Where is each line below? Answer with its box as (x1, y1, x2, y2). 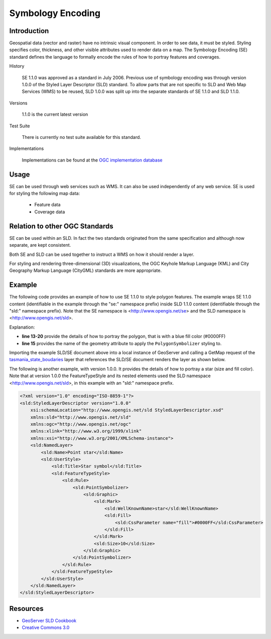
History (9, 63, 25, 69)
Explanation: (9, 324, 35, 330)
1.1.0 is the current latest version (22, 111, 88, 117)
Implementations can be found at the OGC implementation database (22, 157, 163, 163)
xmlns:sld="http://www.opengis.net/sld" (30, 414, 131, 420)
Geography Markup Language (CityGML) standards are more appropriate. (9, 267, 162, 273)
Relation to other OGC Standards (9, 222, 114, 230)
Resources (9, 604, 44, 613)
